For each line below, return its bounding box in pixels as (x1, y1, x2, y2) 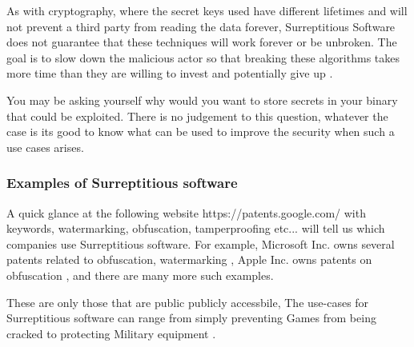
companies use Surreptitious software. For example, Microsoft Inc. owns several (6, 235, 395, 252)
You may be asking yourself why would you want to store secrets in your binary (6, 91, 398, 108)
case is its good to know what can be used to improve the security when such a (6, 123, 395, 140)
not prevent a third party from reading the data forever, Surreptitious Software (6, 18, 396, 34)
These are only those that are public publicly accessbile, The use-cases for (6, 293, 369, 310)
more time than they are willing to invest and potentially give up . (6, 65, 333, 82)
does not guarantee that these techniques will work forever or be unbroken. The (6, 34, 397, 50)
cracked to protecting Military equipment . (6, 325, 216, 341)
